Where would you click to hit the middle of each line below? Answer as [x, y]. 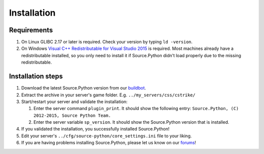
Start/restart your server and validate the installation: [75, 101]
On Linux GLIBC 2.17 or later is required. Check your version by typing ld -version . [107, 42]
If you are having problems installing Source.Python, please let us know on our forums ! [109, 143]
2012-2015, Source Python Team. [72, 115]
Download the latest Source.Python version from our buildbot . [84, 88]
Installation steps [36, 77]
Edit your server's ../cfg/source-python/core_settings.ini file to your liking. [107, 136]
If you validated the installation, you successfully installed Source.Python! [95, 129]
